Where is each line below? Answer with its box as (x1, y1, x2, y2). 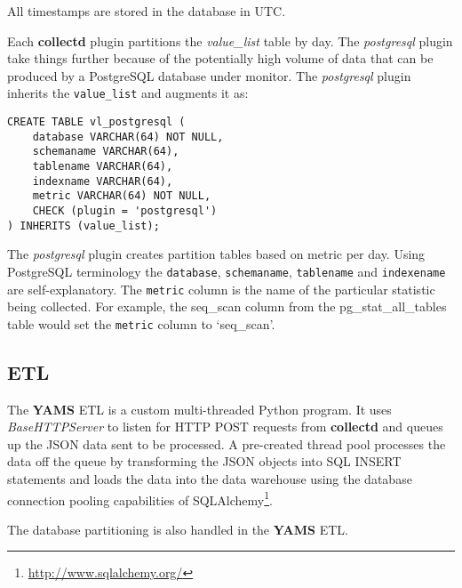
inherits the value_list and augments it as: (7, 84, 249, 102)
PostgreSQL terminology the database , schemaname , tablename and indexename (7, 262, 446, 280)
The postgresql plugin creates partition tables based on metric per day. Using (7, 245, 426, 263)
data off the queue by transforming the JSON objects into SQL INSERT (7, 452, 402, 471)
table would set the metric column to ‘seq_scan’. (7, 314, 275, 333)
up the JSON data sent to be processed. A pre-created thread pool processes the (7, 434, 446, 453)
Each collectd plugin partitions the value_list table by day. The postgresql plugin (7, 31, 453, 50)
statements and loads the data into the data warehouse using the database (7, 470, 412, 488)
